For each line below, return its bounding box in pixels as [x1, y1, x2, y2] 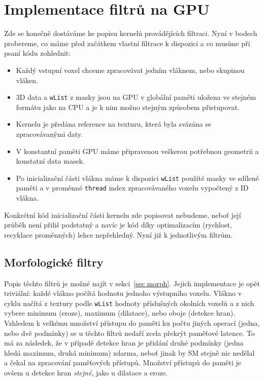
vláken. [16, 74, 38, 85]
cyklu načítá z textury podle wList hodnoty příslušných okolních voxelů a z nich [4, 297, 254, 308]
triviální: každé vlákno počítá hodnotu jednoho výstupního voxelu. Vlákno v [4, 288, 242, 298]
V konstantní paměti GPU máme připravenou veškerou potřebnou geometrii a [16, 145, 259, 156]
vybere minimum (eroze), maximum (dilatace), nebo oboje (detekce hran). [4, 308, 236, 318]
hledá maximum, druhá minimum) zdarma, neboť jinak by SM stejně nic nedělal [4, 347, 255, 358]
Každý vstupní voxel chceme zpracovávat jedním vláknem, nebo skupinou [16, 64, 245, 75]
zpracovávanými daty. [16, 128, 83, 139]
